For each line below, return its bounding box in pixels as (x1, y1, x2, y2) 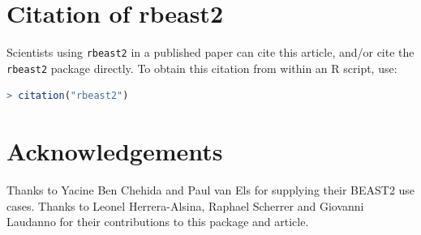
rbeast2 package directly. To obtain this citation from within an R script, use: (6, 59, 397, 76)
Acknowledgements (6, 135, 223, 168)
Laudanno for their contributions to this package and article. (6, 213, 309, 230)
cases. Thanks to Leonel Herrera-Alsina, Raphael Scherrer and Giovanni (6, 197, 364, 214)
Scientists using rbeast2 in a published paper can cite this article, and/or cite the (6, 44, 415, 61)
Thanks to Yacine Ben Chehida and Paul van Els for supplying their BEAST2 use (6, 182, 415, 199)
